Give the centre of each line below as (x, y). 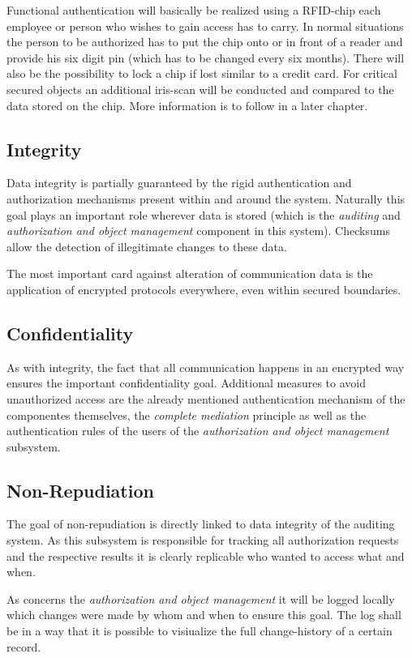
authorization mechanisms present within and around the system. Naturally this (206, 198)
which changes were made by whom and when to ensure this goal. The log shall (204, 615)
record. (24, 646)
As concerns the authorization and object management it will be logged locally (201, 598)
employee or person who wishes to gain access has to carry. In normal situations (205, 26)
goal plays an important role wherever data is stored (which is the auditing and (204, 214)
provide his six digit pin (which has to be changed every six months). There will (206, 57)
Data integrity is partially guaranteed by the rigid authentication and (179, 183)
